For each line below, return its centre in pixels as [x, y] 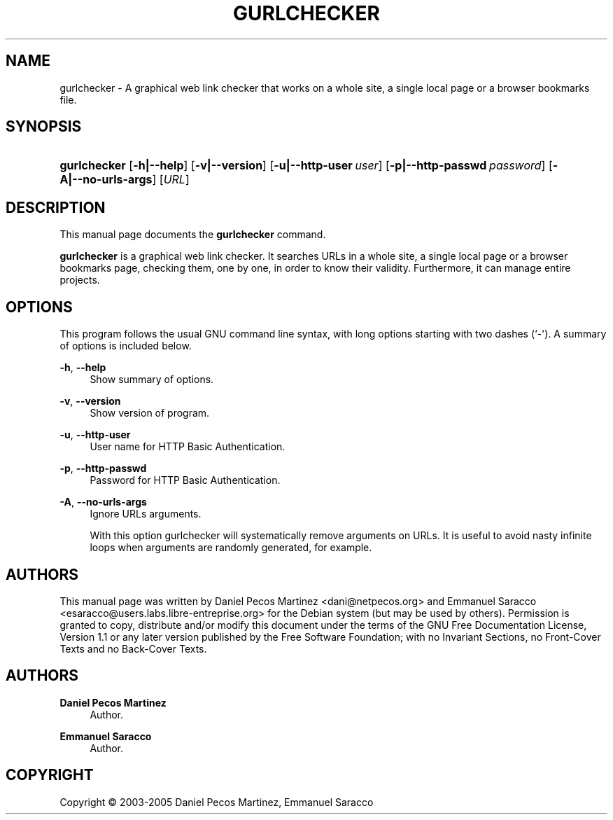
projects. [80, 280]
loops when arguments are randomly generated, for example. [231, 548]
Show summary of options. [152, 380]
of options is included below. [126, 346]
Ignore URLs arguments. [146, 514]
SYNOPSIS [44, 127]
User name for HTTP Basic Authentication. [188, 447]
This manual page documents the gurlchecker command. [193, 235]
